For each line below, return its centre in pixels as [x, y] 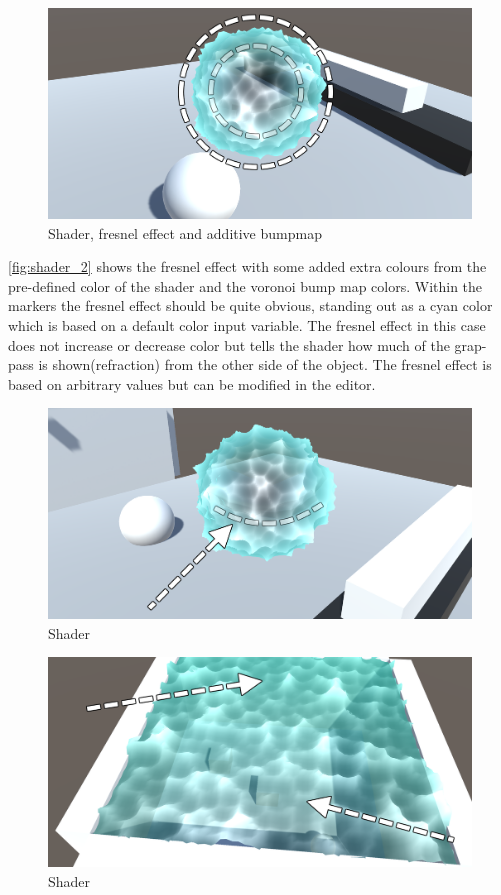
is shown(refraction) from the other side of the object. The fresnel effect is [265, 364]
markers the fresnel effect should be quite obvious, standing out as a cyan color [250, 305]
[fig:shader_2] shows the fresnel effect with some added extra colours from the [247, 266]
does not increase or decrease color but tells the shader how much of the [229, 344]
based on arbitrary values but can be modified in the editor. [192, 383]
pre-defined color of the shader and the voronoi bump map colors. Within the [245, 285]
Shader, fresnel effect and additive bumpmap [185, 232]
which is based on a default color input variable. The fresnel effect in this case [247, 324]
